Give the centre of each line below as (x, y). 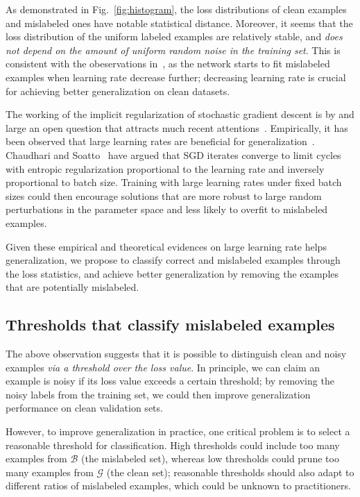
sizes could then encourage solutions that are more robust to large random (164, 195)
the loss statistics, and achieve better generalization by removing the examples (172, 273)
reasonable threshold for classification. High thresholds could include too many (173, 445)
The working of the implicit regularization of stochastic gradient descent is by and (180, 114)
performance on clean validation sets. (84, 408)
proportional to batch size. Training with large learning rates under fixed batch (174, 182)
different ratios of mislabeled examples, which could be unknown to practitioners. (178, 486)
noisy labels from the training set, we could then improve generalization (158, 394)
